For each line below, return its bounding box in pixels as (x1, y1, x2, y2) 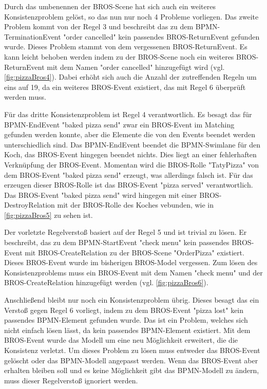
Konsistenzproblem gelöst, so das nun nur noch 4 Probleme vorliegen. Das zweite (4, 11, 259, 22)
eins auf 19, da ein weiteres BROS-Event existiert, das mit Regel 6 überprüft (4, 81, 246, 92)
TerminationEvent (4, 31, 61, 42)
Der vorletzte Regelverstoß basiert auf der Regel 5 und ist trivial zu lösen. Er (4, 227, 247, 237)
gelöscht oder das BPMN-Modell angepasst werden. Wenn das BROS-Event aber (4, 355, 258, 365)
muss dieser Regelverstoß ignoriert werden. (4, 375, 138, 385)
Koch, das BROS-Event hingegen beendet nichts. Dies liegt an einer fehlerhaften (4, 149, 257, 160)
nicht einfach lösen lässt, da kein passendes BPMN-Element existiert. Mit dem (4, 324, 251, 335)
